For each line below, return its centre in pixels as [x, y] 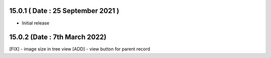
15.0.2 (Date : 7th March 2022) [58, 37]
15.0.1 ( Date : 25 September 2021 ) [64, 11]
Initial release [36, 23]
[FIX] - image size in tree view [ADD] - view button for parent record [80, 49]
